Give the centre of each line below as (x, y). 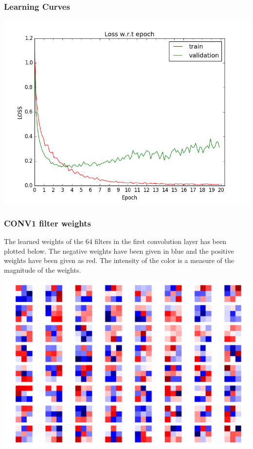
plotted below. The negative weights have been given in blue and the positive (119, 251)
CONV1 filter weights (47, 223)
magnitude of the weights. (43, 270)
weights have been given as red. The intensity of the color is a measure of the (119, 260)
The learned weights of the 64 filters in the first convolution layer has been (115, 241)
